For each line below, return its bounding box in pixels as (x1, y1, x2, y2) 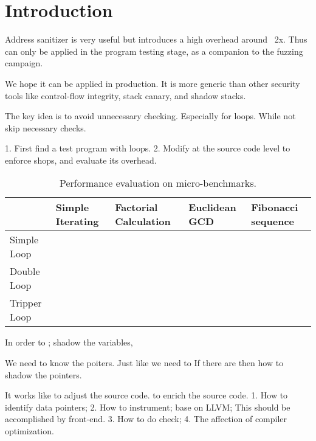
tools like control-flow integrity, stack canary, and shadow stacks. (5, 89, 246, 102)
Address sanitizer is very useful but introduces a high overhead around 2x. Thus (5, 33, 307, 46)
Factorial (115, 200, 158, 215)
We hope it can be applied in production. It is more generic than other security (5, 77, 300, 89)
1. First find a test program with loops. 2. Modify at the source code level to (5, 142, 290, 155)
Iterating (55, 214, 99, 229)
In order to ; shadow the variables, (5, 336, 133, 349)
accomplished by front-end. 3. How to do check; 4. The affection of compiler (5, 412, 287, 425)
